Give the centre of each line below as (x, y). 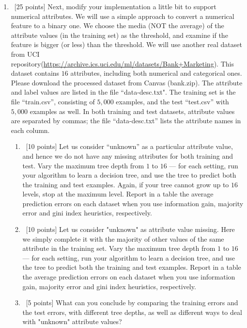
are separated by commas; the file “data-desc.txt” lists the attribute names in (126, 121)
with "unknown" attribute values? (72, 321)
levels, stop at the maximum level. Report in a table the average (118, 194)
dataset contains (35, 73)
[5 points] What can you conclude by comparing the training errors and (132, 303)
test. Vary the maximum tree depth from (83, 165)
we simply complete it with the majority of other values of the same (123, 238)
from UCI (25, 54)
